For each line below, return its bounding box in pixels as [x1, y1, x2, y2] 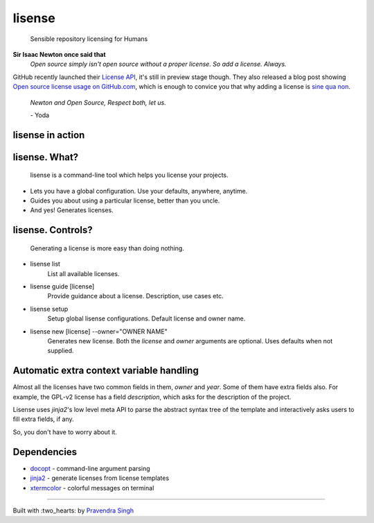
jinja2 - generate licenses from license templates [30, 474, 170, 482]
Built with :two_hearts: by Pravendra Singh [12, 506, 134, 515]
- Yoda [30, 111, 50, 119]
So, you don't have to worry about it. [12, 427, 117, 436]
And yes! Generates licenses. [30, 206, 114, 214]
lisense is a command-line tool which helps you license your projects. [30, 171, 229, 180]
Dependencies [12, 446, 78, 458]
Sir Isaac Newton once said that [12, 50, 107, 58]
